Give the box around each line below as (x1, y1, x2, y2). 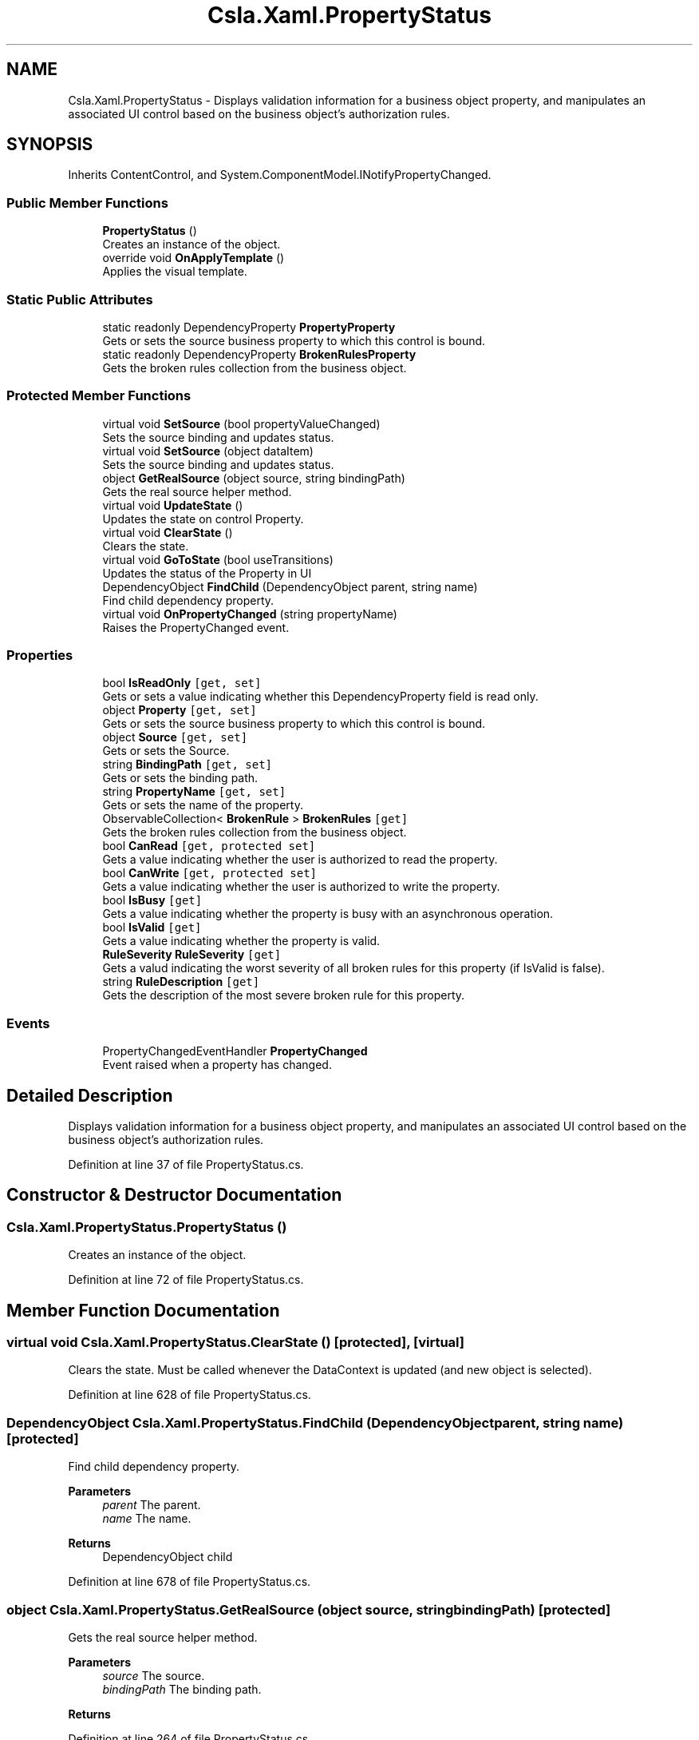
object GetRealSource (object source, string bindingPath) (102, 471, 405, 485)
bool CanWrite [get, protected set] (102, 866, 318, 880)
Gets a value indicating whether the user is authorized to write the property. (102, 880, 500, 894)
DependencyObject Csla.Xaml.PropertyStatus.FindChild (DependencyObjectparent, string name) (6, 1414, 624, 1431)
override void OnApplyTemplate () (102, 251, 285, 265)
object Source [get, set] (102, 730, 248, 745)
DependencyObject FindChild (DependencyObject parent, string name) (102, 579, 478, 594)
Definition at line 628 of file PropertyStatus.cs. (68, 1388, 311, 1402)
